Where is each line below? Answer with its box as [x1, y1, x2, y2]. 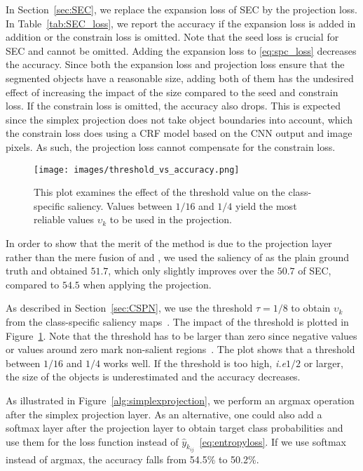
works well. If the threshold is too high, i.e [103, 355, 286, 370]
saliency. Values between [67, 198, 172, 213]
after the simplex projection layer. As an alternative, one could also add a [6, 406, 322, 421]
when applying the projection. [83, 277, 212, 291]
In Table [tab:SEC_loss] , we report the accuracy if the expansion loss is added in [6, 15, 356, 30]
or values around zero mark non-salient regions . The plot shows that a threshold [6, 342, 355, 357]
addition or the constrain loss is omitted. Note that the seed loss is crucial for [6, 29, 339, 44]
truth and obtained [6, 263, 88, 278]
